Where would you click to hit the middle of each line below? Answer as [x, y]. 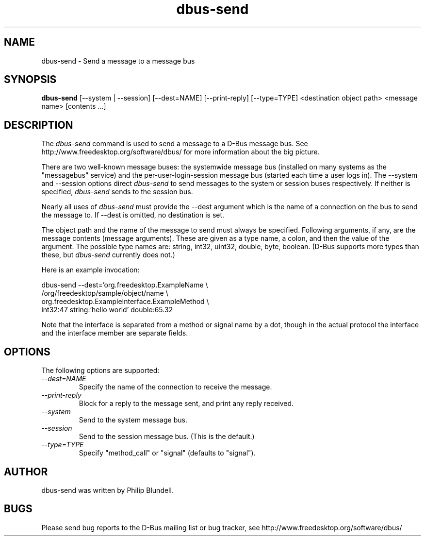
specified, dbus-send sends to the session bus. [117, 192]
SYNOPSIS [30, 80]
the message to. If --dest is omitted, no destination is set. [133, 215]
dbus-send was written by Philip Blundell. [107, 490]
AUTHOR [26, 472]
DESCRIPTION [39, 125]
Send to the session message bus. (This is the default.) [167, 437]
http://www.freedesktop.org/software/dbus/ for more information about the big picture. [180, 152]
